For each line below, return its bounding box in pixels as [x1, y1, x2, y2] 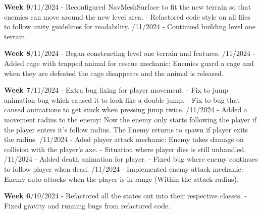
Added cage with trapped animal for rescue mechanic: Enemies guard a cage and [4, 57, 254, 68]
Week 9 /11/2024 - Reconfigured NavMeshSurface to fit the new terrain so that [4, 2, 251, 12]
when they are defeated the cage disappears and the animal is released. [4, 67, 224, 78]
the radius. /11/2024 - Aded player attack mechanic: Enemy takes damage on [4, 134, 244, 145]
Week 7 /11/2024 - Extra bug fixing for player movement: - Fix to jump [4, 85, 229, 95]
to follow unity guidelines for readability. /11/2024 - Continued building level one [4, 21, 255, 32]
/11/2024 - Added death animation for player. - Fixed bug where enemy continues [4, 154, 258, 164]
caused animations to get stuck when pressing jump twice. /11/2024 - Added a [4, 104, 247, 115]
